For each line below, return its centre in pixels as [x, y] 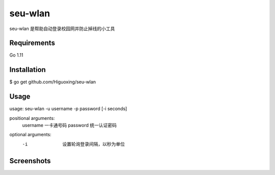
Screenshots [30, 161]
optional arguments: [31, 135]
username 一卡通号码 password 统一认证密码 [70, 126]
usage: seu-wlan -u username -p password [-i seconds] [68, 109]
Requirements [32, 43]
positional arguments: [32, 118]
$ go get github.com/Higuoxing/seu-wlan [53, 82]
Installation [28, 70]
